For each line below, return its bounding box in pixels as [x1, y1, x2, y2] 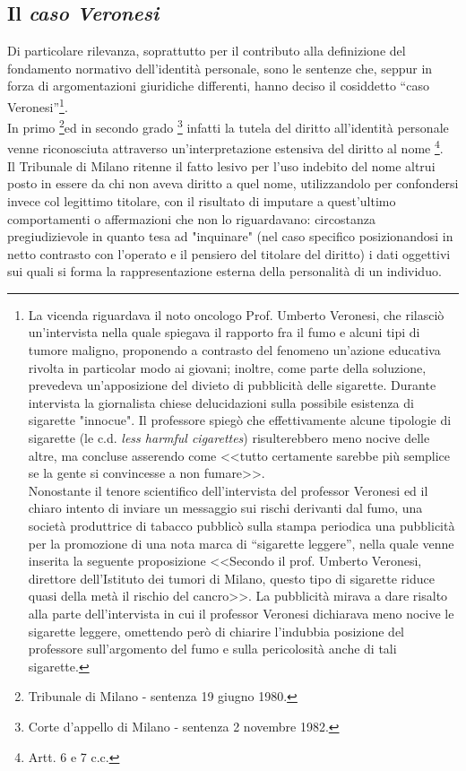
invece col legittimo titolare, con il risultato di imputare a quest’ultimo [7, 191, 396, 210]
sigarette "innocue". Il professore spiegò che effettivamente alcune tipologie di [28, 411, 452, 429]
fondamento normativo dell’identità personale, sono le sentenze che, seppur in [7, 58, 433, 77]
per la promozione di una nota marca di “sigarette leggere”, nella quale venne [28, 533, 454, 552]
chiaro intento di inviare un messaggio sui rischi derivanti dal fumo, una [28, 498, 423, 517]
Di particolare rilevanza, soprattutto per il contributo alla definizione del [7, 41, 406, 60]
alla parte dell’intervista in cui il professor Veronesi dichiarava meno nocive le [28, 603, 454, 622]
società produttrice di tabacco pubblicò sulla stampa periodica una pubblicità [28, 516, 455, 535]
